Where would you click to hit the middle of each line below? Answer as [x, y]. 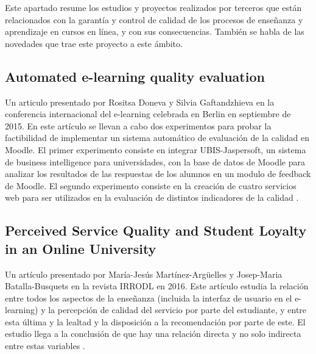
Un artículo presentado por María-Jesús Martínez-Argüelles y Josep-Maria [144, 274]
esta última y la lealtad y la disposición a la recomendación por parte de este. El [155, 321]
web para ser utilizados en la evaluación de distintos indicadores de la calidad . [152, 197]
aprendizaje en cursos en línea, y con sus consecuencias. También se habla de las [155, 31]
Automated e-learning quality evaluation [135, 76]
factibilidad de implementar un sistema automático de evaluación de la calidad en [157, 138]
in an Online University [81, 248]
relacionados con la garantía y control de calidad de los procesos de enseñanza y [154, 19]
